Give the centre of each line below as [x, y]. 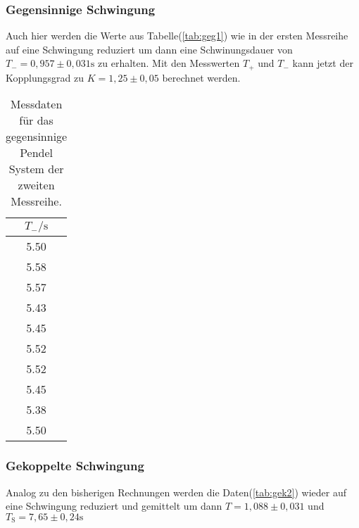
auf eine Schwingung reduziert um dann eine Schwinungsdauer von [149, 49]
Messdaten [36, 104]
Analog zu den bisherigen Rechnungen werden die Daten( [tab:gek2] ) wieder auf [176, 492]
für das [36, 120]
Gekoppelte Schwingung [75, 466]
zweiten [36, 185]
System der [36, 169]
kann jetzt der [323, 63]
